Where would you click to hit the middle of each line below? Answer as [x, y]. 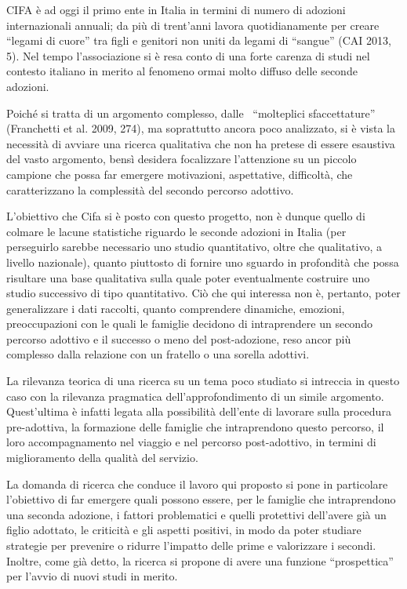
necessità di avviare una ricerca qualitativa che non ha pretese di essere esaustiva [201, 143]
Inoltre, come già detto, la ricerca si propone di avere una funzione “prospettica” [200, 560]
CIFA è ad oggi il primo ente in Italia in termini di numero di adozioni [176, 9]
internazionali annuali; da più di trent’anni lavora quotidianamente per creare [193, 25]
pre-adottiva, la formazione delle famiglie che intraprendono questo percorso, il [195, 426]
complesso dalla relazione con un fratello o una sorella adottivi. [158, 354]
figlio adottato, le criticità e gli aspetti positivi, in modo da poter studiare [184, 530]
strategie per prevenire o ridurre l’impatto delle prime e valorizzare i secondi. [191, 545]
